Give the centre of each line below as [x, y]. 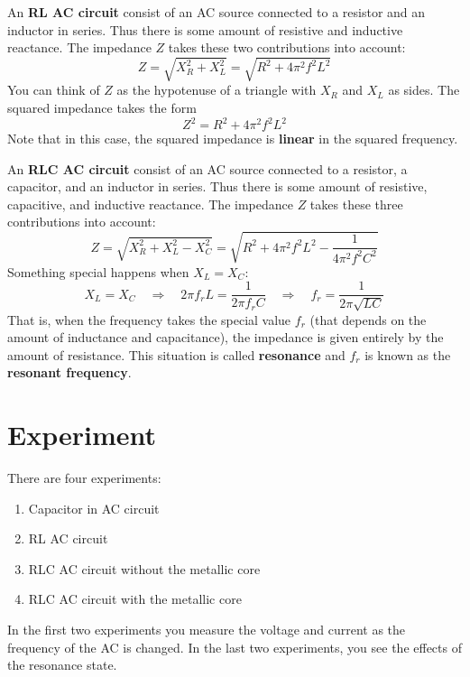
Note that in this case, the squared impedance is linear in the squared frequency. [233, 139]
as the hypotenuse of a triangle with [217, 90]
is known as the [408, 354]
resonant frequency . [69, 372]
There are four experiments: [84, 478]
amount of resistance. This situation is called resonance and [176, 354]
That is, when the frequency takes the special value [149, 319]
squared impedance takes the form [102, 107]
